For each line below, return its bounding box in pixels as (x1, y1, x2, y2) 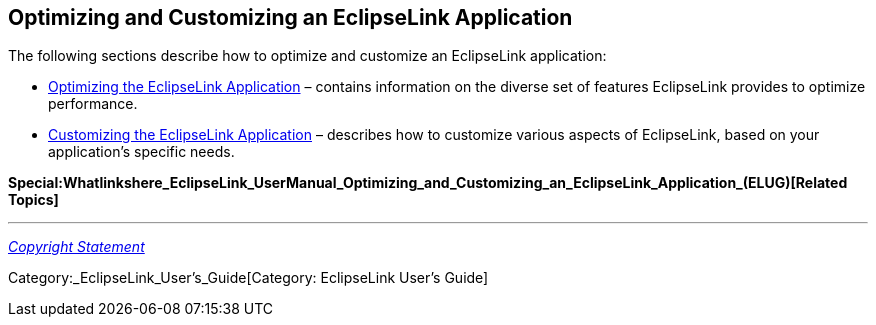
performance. (48, 95, 138, 113)
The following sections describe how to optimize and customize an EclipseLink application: (8, 47, 607, 65)
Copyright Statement (8, 238, 145, 256)
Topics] (8, 191, 59, 209)
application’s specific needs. (48, 143, 235, 161)
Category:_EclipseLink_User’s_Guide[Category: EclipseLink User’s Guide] (8, 269, 489, 287)
